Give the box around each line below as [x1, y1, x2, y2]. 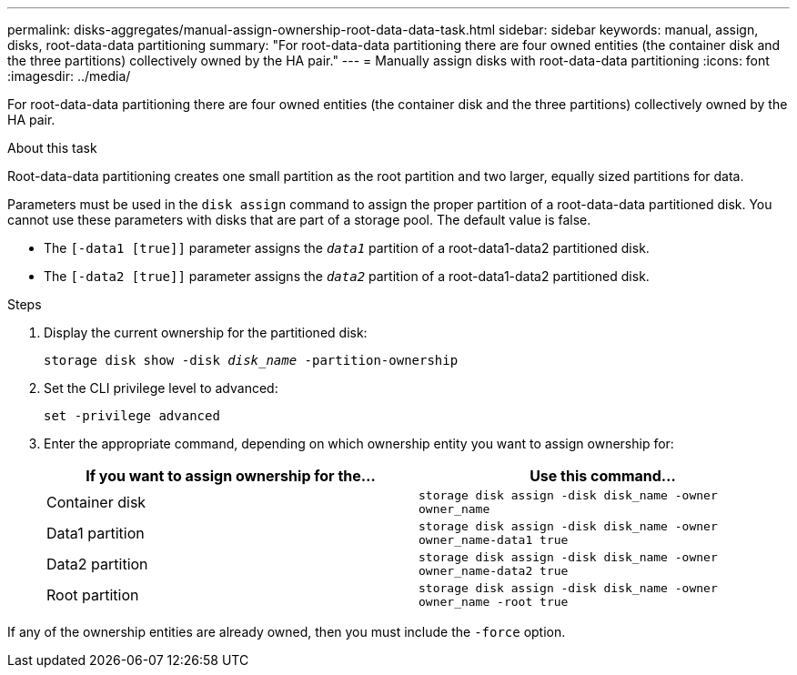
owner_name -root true [419, 595, 569, 609]
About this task [7, 140, 97, 156]
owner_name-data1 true [419, 533, 569, 547]
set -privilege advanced [44, 408, 220, 423]
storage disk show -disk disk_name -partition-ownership [44, 353, 459, 368]
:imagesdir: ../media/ [7, 68, 131, 84]
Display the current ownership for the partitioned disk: [44, 325, 368, 340]
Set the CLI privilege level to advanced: [44, 380, 278, 396]
